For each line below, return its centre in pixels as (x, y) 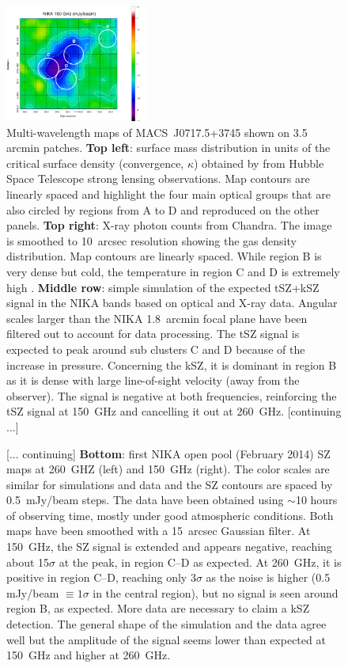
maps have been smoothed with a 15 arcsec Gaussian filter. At (159, 531)
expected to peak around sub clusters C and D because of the (156, 349)
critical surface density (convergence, (95, 163)
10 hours (316, 500)
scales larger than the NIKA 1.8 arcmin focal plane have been (157, 318)
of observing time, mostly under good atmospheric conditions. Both (170, 515)
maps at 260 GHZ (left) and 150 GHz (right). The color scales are (168, 469)
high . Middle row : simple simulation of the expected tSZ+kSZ (163, 287)
